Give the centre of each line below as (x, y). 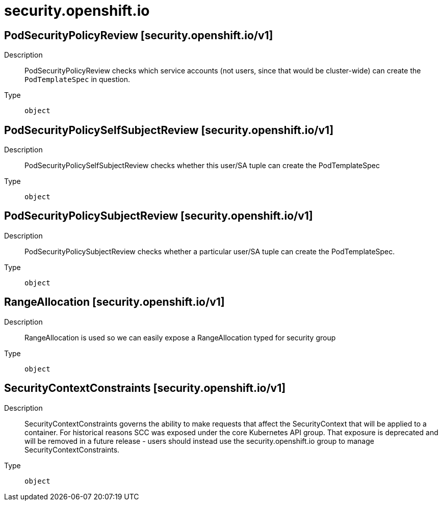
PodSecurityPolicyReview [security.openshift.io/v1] (139, 35)
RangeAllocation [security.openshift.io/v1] (114, 302)
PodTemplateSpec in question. (77, 79)
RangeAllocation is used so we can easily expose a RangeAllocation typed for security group (180, 337)
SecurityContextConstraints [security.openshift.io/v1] (145, 388)
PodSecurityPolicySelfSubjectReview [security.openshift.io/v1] (169, 130)
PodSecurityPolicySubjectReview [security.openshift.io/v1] (159, 216)
